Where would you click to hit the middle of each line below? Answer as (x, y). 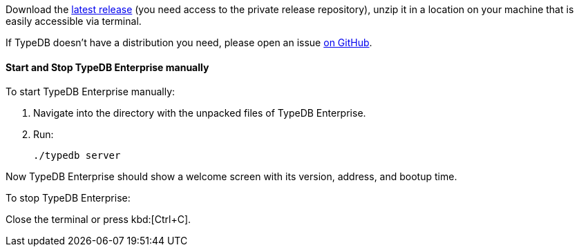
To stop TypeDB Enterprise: (68, 198)
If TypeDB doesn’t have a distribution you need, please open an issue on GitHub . (189, 42)
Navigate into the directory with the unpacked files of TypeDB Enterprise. (200, 113)
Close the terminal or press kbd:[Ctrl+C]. (98, 220)
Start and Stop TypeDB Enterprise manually (107, 67)
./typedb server (77, 156)
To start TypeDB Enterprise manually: (91, 92)
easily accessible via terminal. (74, 21)
